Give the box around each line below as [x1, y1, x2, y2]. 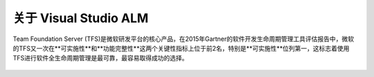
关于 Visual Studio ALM [12, 10, 149, 26]
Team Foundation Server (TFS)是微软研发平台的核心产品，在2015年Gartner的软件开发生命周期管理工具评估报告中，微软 [12, 35, 355, 43]
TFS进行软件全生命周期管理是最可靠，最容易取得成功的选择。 [12, 54, 188, 62]
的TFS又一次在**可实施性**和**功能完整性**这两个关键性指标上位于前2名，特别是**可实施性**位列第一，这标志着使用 [12, 44, 350, 52]
